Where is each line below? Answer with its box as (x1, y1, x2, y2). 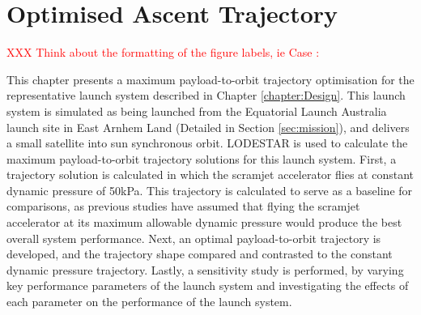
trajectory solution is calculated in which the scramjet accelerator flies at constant (6, 166, 414, 183)
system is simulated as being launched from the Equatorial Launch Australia (6, 102, 387, 119)
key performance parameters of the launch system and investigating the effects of (6, 277, 409, 294)
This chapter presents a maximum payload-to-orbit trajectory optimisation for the (6, 70, 415, 87)
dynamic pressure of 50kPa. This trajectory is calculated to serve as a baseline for (6, 181, 413, 198)
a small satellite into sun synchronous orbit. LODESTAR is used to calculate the (6, 134, 408, 151)
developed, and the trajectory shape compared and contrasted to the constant (6, 245, 393, 262)
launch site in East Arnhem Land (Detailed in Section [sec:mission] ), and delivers (6, 118, 410, 135)
